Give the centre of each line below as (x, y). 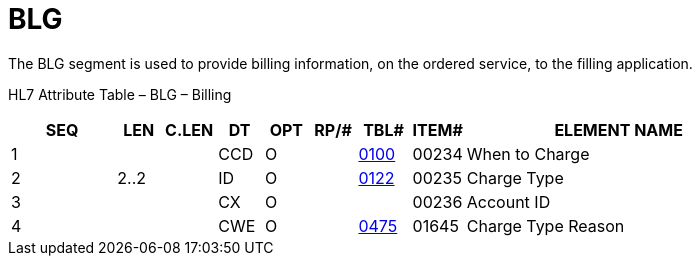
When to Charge (528, 153)
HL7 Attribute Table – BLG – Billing (120, 94)
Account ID (508, 201)
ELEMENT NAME (618, 129)
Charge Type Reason (545, 225)
